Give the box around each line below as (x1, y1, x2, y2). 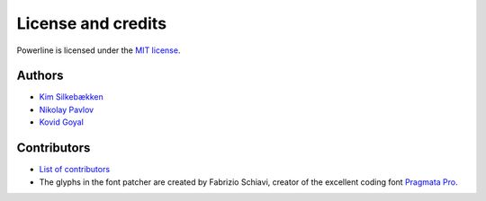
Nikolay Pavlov (39, 104, 94, 115)
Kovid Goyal (39, 117, 85, 127)
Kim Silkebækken (39, 92, 103, 102)
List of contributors (39, 164, 111, 175)
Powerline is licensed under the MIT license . (16, 45, 181, 56)
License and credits (16, 13, 166, 33)
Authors (16, 68, 64, 83)
